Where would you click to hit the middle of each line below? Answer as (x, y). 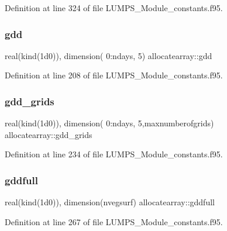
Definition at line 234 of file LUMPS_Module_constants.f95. (114, 154)
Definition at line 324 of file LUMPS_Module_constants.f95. (114, 8)
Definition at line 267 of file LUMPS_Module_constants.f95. (114, 221)
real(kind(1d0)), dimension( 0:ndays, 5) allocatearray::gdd (109, 55)
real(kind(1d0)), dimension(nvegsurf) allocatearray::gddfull (110, 202)
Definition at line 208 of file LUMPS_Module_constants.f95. (114, 75)
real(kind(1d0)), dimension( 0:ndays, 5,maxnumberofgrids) (109, 123)
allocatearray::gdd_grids (49, 134)
